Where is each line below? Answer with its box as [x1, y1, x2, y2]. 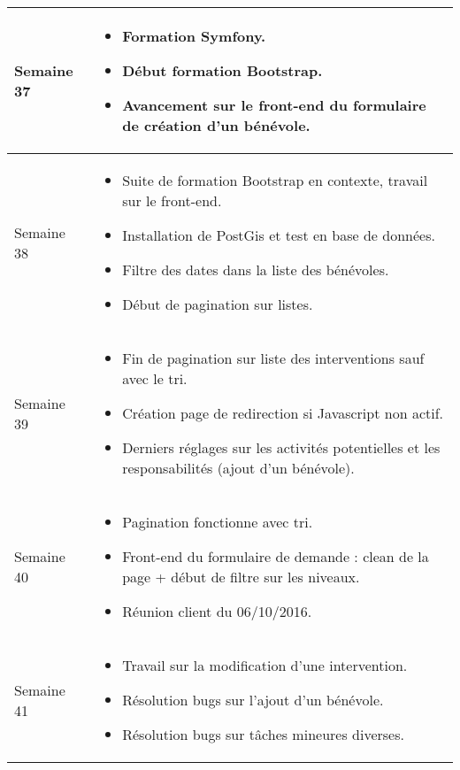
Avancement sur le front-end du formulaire [122, 95, 426, 116]
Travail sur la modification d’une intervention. [122, 655, 408, 676]
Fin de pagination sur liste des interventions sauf [122, 348, 425, 369]
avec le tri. [122, 368, 188, 389]
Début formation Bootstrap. [122, 60, 323, 81]
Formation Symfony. [122, 26, 266, 47]
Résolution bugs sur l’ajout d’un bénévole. [122, 689, 384, 711]
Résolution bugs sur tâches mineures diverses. [122, 724, 404, 745]
